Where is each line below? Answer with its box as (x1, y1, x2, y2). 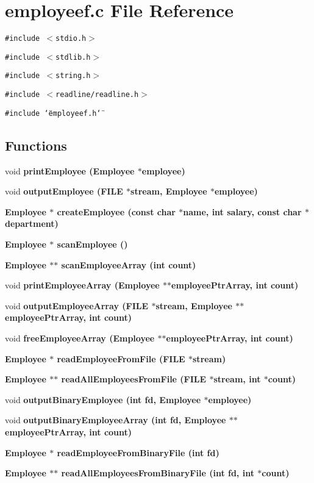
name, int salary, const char (183, 205, 302, 218)
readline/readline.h (55, 90, 139, 99)
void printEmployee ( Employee (5, 164, 135, 177)
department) (5, 217, 59, 230)
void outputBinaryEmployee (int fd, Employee (5, 393, 201, 406)
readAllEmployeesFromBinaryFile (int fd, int (61, 467, 254, 479)
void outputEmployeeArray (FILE (5, 299, 149, 312)
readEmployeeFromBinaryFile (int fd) (57, 446, 219, 459)
